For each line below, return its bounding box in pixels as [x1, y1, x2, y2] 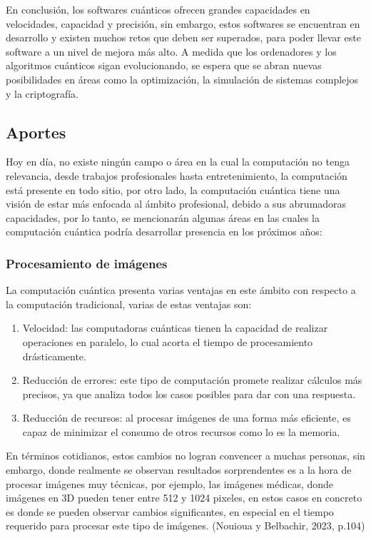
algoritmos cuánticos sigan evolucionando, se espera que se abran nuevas [6, 58, 322, 73]
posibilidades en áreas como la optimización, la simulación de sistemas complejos [6, 71, 359, 86]
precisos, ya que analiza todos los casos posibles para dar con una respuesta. [22, 386, 356, 401]
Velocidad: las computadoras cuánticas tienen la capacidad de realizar [22, 320, 328, 335]
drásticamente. [22, 348, 86, 363]
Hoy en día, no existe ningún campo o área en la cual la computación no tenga [6, 154, 350, 169]
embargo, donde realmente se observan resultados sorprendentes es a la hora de [6, 462, 352, 477]
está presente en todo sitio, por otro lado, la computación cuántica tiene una [6, 182, 340, 197]
